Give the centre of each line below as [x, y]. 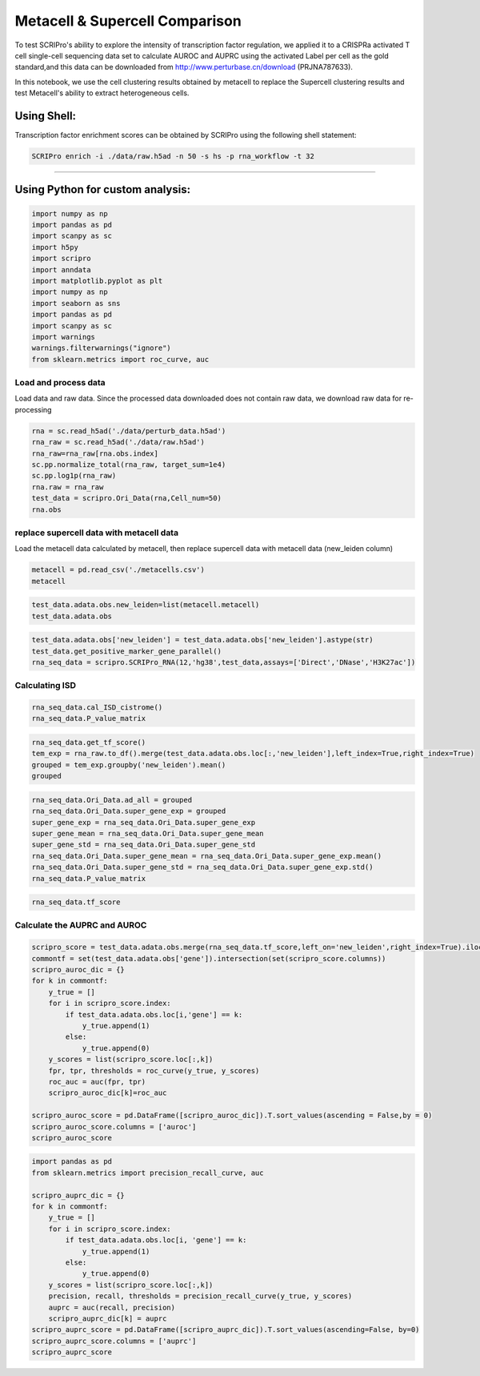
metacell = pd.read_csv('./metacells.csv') [118, 570]
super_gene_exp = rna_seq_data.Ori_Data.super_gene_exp [144, 822]
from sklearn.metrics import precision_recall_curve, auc [148, 1173]
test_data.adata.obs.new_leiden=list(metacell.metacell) [146, 605]
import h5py [55, 247]
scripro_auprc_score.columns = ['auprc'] [114, 1341]
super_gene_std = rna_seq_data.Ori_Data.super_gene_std [144, 845]
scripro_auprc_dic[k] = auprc [108, 1318]
